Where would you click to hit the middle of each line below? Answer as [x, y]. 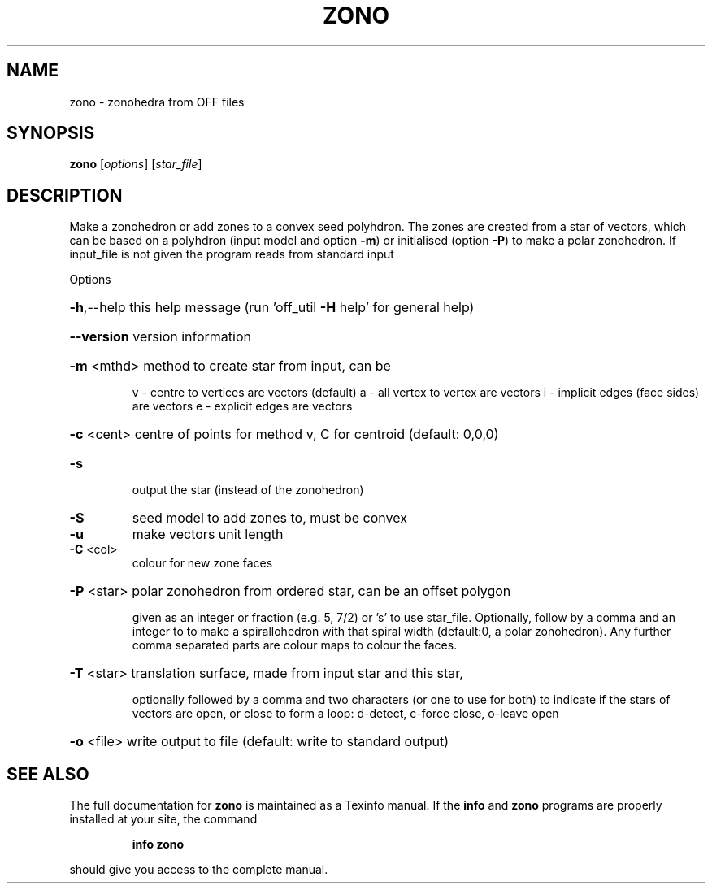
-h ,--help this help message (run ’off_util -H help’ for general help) [272, 308]
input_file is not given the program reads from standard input [232, 254]
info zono [158, 844]
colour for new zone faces [202, 563]
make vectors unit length [208, 534]
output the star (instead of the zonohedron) [248, 490]
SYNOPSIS [51, 133]
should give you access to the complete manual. [199, 870]
